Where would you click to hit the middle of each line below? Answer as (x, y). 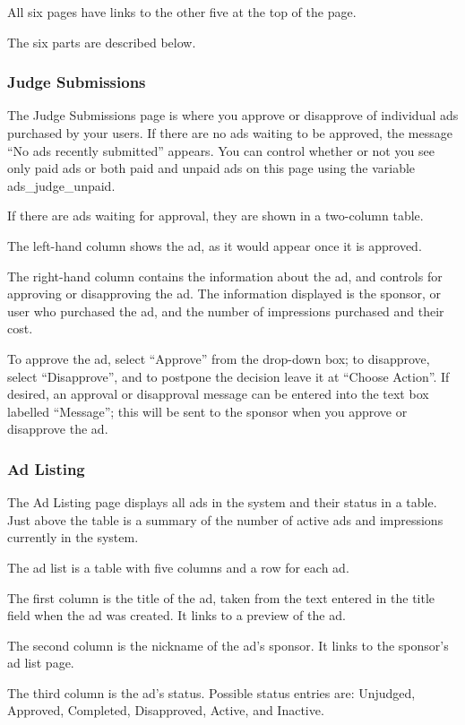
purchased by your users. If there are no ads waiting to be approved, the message (230, 133)
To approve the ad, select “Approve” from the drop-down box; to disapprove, (219, 358)
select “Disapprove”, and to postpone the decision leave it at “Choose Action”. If (228, 376)
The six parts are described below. (102, 42)
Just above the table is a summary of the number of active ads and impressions (225, 519)
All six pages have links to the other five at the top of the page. (182, 12)
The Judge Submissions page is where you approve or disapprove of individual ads (233, 115)
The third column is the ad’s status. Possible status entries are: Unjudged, (211, 692)
